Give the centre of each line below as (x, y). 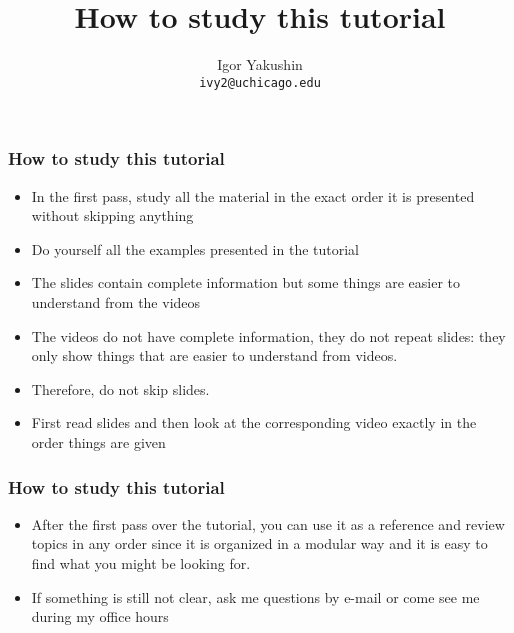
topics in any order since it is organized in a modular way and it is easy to (259, 543)
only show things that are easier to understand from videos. (214, 355)
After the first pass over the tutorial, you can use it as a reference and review (268, 523)
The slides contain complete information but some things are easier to (246, 282)
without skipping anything (112, 215)
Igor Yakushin (260, 64)
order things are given (98, 442)
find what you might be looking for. (141, 563)
